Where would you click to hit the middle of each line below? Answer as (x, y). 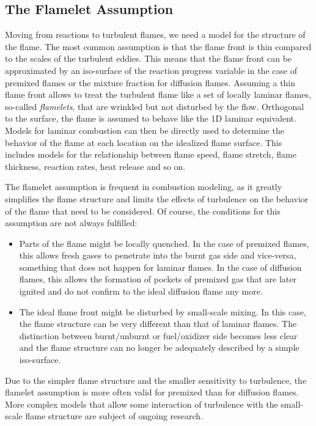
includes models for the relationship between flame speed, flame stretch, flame (151, 154)
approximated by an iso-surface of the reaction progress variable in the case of (151, 70)
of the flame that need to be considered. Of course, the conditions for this (143, 211)
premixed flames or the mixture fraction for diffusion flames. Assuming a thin (150, 82)
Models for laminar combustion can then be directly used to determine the (145, 130)
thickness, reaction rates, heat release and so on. (95, 166)
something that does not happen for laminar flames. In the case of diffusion (160, 267)
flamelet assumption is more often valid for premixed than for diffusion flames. (152, 392)
